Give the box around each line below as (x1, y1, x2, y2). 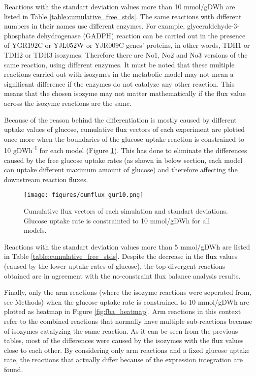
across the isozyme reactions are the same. (4, 97, 132, 108)
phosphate (4, 30, 35, 40)
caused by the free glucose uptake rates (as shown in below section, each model (4, 155, 243, 165)
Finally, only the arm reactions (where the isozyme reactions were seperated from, (4, 287, 252, 297)
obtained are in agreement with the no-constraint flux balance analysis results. (4, 270, 241, 281)
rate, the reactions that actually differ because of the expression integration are (4, 354, 243, 365)
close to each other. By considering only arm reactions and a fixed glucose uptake (4, 345, 250, 355)
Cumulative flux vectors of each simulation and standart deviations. (24, 206, 228, 216)
